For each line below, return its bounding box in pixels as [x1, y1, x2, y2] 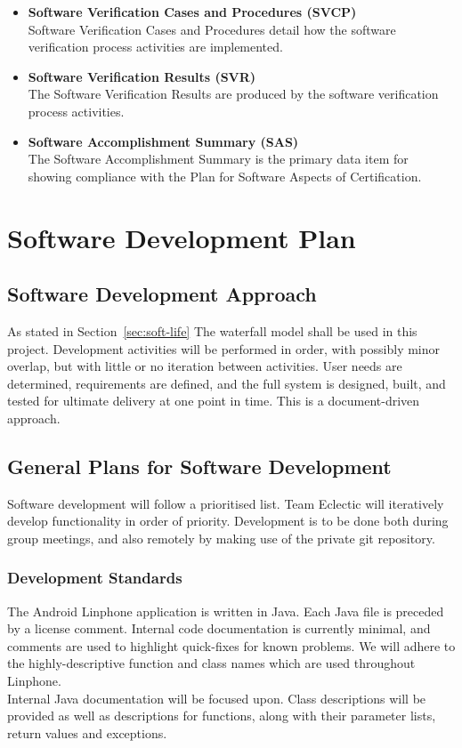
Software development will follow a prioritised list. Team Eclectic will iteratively [7, 494, 444, 512]
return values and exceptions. [7, 723, 167, 742]
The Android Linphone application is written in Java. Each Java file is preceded [7, 601, 444, 620]
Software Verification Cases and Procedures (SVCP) [28, 3, 357, 20]
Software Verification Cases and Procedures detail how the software [28, 20, 396, 38]
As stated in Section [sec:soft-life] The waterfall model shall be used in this [7, 321, 417, 340]
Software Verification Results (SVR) [28, 67, 256, 85]
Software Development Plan [7, 219, 356, 255]
